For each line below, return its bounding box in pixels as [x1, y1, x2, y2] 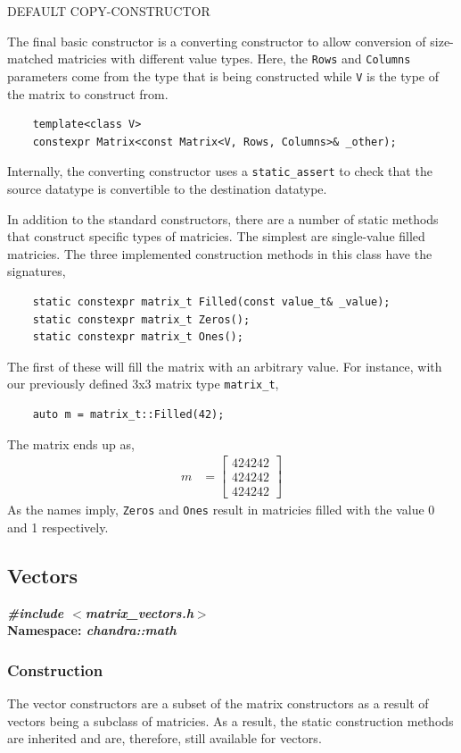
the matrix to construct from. [7, 84, 169, 103]
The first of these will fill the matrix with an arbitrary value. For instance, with [7, 356, 442, 375]
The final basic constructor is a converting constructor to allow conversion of [7, 31, 426, 50]
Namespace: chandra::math [7, 621, 177, 640]
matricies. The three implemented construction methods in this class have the [7, 244, 432, 263]
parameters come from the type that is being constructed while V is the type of [7, 66, 439, 85]
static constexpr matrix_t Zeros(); [32, 313, 251, 326]
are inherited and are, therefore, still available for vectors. [7, 729, 322, 748]
